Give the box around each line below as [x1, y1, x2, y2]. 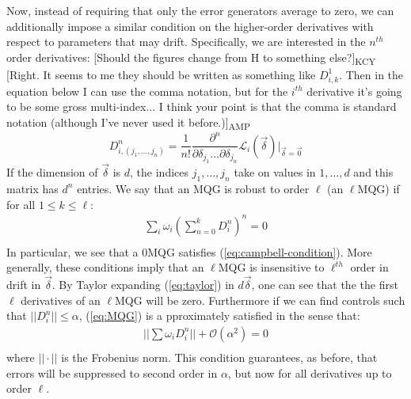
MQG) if [357, 180, 400, 196]
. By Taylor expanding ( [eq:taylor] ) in [51, 276, 234, 293]
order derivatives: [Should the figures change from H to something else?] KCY [6, 48, 376, 67]
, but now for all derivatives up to [227, 364, 392, 381]
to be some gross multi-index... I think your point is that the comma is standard [6, 98, 397, 115]
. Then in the [339, 66, 404, 82]
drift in [6, 276, 41, 293]
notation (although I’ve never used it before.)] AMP [6, 113, 250, 132]
